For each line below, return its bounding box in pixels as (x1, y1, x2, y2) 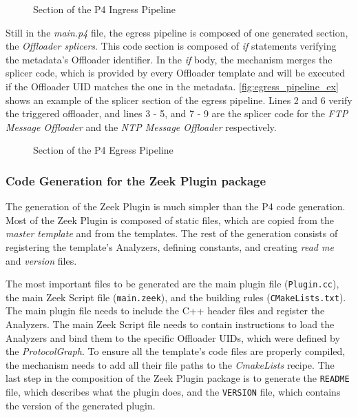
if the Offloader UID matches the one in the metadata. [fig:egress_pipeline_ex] (6, 79, 339, 93)
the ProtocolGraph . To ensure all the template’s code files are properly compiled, (6, 344, 346, 358)
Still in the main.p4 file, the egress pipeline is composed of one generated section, (6, 25, 348, 39)
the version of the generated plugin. (6, 398, 156, 412)
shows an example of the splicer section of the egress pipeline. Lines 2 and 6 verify (6, 92, 352, 107)
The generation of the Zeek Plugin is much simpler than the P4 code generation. (6, 199, 346, 214)
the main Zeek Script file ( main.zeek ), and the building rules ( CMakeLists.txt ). (6, 289, 346, 304)
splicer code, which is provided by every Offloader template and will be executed (6, 65, 346, 80)
